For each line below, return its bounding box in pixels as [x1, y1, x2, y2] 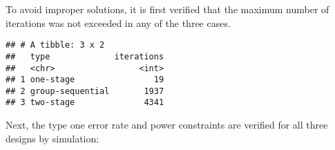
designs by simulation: [6, 131, 99, 145]
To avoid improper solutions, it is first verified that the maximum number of [6, 2, 329, 16]
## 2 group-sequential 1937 [6, 86, 164, 96]
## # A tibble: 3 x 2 [6, 40, 105, 50]
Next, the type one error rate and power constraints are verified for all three [6, 118, 328, 132]
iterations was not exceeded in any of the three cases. [6, 15, 231, 30]
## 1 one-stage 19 [6, 75, 164, 85]
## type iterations [6, 51, 164, 62]
